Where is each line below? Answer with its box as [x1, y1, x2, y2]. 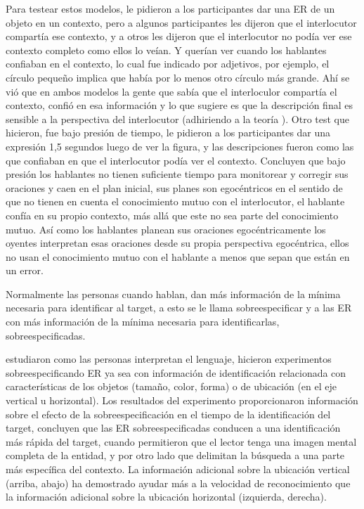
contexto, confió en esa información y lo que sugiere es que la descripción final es [6, 98, 353, 112]
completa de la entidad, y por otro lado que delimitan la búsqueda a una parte [6, 448, 345, 463]
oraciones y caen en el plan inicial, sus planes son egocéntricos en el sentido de [6, 180, 343, 195]
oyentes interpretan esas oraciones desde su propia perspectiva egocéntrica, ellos [6, 236, 349, 250]
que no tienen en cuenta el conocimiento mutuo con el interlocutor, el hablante [6, 194, 345, 209]
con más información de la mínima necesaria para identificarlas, [6, 314, 280, 329]
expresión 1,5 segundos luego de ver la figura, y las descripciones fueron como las [6, 138, 354, 153]
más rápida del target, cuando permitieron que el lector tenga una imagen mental [6, 434, 357, 449]
